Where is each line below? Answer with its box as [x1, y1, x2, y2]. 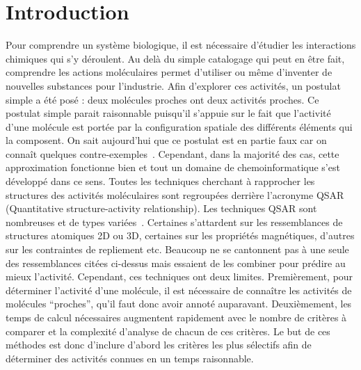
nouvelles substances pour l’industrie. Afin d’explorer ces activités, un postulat [6, 78, 341, 92]
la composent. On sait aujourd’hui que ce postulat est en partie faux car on [6, 133, 327, 147]
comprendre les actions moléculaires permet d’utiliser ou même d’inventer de [6, 65, 332, 79]
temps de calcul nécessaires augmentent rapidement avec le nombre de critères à [6, 310, 347, 324]
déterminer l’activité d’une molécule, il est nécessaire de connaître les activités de [6, 282, 352, 297]
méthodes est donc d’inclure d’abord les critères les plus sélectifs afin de [6, 337, 312, 352]
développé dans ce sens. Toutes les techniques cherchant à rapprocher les [6, 174, 315, 188]
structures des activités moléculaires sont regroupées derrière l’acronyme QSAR [6, 187, 344, 202]
